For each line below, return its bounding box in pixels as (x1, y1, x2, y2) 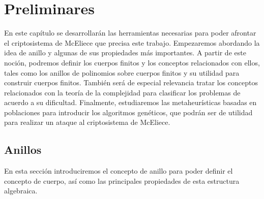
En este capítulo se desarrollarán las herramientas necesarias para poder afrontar (4, 27, 256, 38)
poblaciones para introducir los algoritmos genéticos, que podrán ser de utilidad (4, 107, 253, 117)
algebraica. (4, 185, 38, 196)
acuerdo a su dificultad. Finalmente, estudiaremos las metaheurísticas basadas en (4, 97, 257, 108)
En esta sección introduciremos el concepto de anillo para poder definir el (4, 165, 233, 176)
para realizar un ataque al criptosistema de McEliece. (4, 117, 170, 127)
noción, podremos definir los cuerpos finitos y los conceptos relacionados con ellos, (4, 57, 260, 68)
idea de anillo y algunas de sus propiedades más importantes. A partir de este (4, 47, 246, 58)
